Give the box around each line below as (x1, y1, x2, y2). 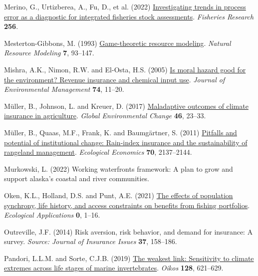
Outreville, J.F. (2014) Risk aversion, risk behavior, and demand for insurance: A (4, 226, 253, 237)
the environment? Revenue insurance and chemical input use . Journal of (4, 74, 225, 84)
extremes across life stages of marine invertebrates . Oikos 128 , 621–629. (4, 263, 224, 273)
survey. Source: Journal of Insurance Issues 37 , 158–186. (4, 236, 177, 247)
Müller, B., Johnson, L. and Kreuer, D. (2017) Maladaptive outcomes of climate (4, 100, 249, 111)
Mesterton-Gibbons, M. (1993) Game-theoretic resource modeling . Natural (4, 37, 231, 48)
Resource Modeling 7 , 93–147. (4, 47, 94, 58)
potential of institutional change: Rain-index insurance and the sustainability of (4, 137, 248, 147)
